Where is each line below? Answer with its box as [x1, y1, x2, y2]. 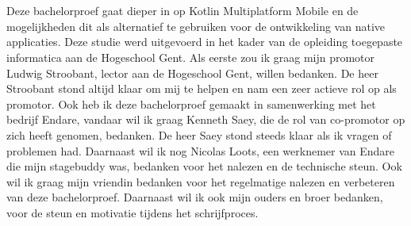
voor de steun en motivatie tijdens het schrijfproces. [6, 204, 259, 220]
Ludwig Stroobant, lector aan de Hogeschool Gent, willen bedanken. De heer [6, 64, 378, 81]
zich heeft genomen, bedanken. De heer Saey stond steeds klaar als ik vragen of [6, 126, 392, 143]
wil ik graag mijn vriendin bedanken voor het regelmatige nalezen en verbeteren [6, 173, 395, 190]
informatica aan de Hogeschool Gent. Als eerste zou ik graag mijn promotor [6, 48, 375, 65]
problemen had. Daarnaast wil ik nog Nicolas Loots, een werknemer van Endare [6, 142, 395, 159]
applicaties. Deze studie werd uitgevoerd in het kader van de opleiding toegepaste [6, 33, 403, 50]
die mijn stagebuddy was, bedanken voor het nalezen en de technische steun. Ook [6, 158, 402, 174]
